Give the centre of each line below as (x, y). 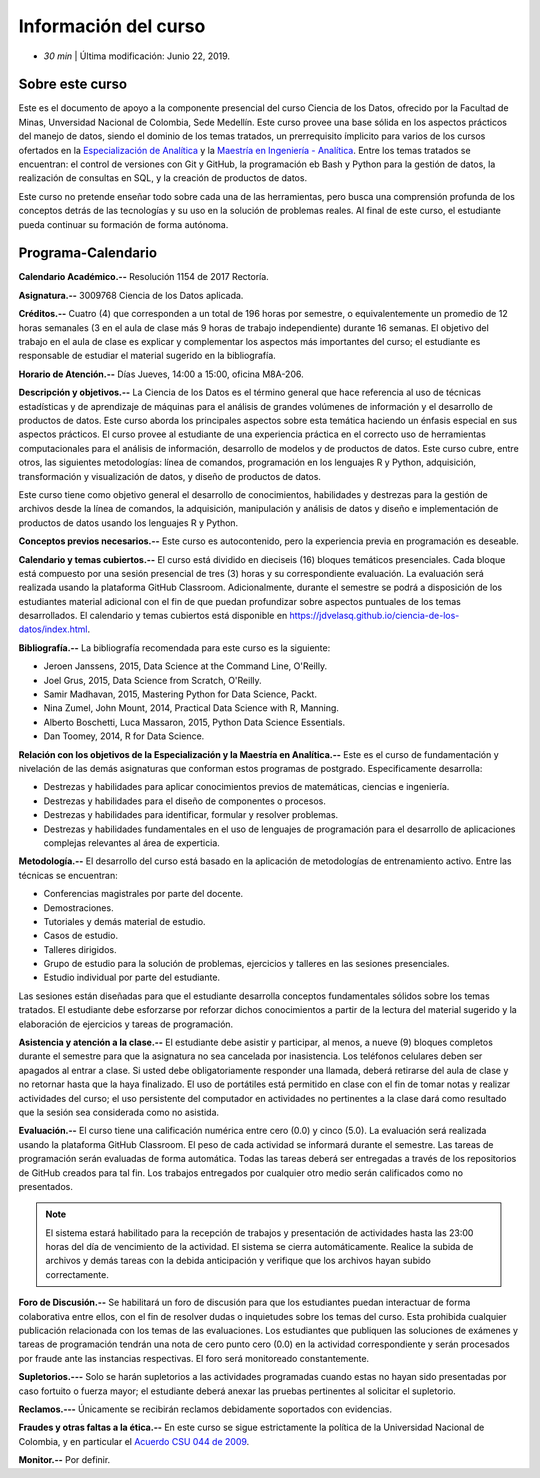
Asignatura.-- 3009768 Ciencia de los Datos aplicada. (131, 295)
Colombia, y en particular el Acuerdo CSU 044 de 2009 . (134, 1441)
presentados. (46, 1186)
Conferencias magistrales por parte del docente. (143, 894)
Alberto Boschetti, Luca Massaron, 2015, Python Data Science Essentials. (194, 722)
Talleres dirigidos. (80, 949)
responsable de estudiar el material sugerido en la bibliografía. (147, 356)
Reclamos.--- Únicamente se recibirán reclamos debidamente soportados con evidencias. (205, 1409)
